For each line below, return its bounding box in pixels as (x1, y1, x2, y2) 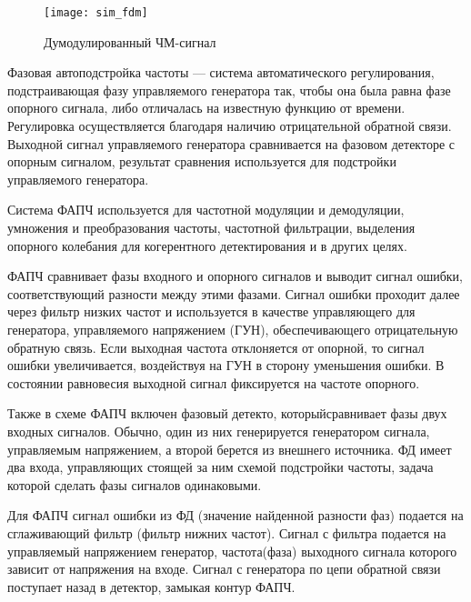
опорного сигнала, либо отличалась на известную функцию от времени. (7, 98, 406, 117)
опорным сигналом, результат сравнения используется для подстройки (7, 152, 396, 171)
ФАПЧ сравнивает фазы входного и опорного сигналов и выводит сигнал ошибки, (7, 266, 463, 286)
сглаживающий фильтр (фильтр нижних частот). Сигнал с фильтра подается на (7, 523, 446, 542)
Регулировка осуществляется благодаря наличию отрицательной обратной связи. (7, 116, 452, 135)
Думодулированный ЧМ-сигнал (44, 32, 216, 51)
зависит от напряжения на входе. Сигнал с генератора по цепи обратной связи (7, 559, 441, 578)
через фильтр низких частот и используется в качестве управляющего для (7, 302, 416, 321)
